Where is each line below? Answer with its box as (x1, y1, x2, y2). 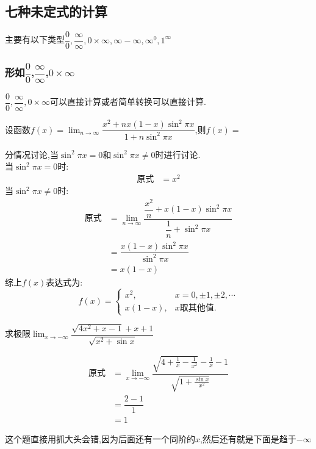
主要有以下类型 (5, 33, 65, 46)
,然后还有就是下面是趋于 (199, 433, 296, 445)
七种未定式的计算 (5, 2, 107, 21)
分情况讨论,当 (5, 148, 59, 160)
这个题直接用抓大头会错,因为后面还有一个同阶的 (5, 433, 195, 445)
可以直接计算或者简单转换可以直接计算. (50, 95, 206, 108)
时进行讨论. (155, 148, 201, 160)
